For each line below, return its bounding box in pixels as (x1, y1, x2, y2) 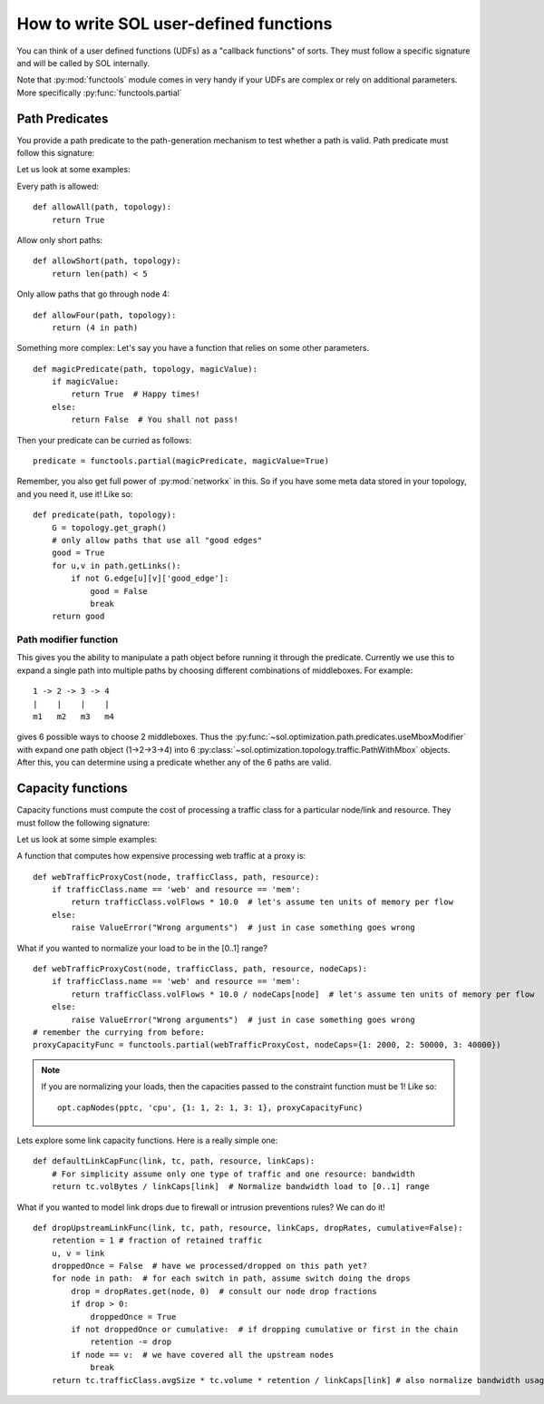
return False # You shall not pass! (71, 414, 239, 425)
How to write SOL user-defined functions (16, 14, 333, 34)
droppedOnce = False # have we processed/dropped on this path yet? (51, 1261, 368, 1272)
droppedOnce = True (90, 1311, 177, 1321)
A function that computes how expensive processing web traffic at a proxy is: (16, 851, 306, 862)
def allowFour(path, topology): (33, 309, 177, 320)
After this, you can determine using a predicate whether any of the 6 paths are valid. (16, 757, 332, 768)
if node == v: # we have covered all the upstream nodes (71, 1350, 335, 1360)
